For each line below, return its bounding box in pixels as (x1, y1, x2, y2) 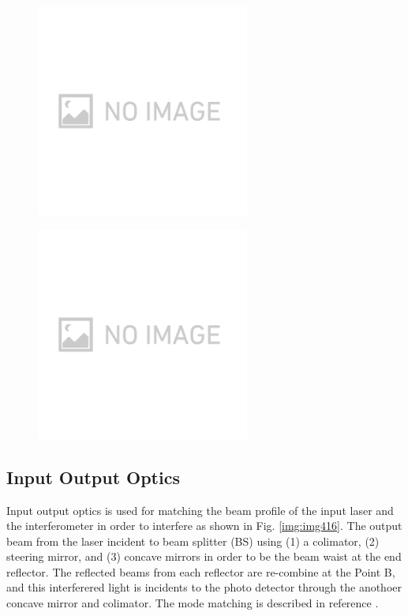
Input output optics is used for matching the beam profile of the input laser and (6, 501, 394, 518)
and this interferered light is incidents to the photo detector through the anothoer (6, 579, 402, 595)
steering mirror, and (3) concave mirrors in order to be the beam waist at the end (6, 548, 402, 565)
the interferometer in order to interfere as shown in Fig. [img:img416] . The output (6, 517, 402, 534)
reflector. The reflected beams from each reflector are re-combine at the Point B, (6, 563, 395, 580)
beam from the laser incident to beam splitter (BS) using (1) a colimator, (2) (6, 532, 380, 549)
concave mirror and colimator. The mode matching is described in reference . (6, 595, 379, 611)
